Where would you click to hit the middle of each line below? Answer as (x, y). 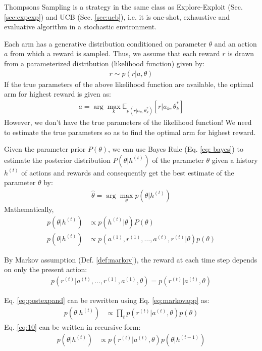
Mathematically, (29, 209)
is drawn (241, 53)
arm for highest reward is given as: (58, 94)
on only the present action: (46, 269)
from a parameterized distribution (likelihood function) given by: (104, 63)
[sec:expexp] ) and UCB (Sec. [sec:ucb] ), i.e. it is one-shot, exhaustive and (117, 16)
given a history (235, 160)
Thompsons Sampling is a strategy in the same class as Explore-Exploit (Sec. (123, 7)
